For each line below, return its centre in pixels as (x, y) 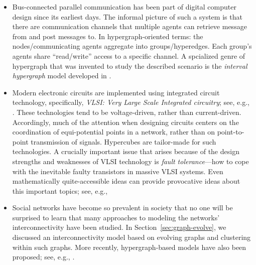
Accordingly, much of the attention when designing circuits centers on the (125, 122)
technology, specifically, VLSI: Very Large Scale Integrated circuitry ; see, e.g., (131, 102)
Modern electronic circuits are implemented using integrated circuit (116, 92)
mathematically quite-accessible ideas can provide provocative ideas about (126, 181)
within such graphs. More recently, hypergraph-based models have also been (129, 247)
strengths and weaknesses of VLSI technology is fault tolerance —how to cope (131, 161)
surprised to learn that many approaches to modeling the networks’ (116, 217)
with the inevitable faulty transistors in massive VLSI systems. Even (118, 171)
